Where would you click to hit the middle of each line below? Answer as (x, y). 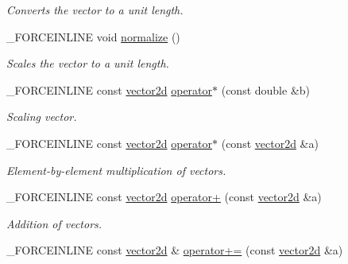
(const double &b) (266, 89)
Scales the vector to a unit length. (88, 63)
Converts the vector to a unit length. (95, 10)
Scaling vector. (42, 116)
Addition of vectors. (54, 223)
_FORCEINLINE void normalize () (93, 36)
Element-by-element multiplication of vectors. (116, 170)
